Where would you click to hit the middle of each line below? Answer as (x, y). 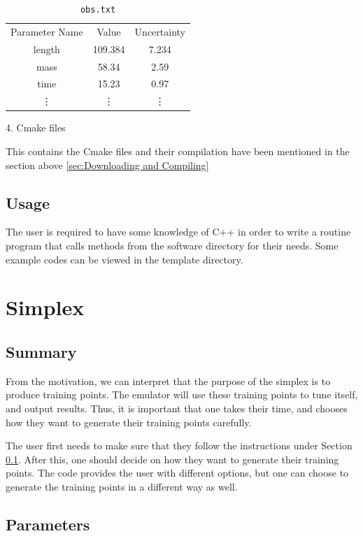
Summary (41, 351)
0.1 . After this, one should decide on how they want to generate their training (172, 459)
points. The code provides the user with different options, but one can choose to (177, 473)
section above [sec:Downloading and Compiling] (107, 165)
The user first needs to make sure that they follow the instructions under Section (179, 446)
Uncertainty (160, 31)
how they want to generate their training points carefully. (129, 422)
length (47, 49)
